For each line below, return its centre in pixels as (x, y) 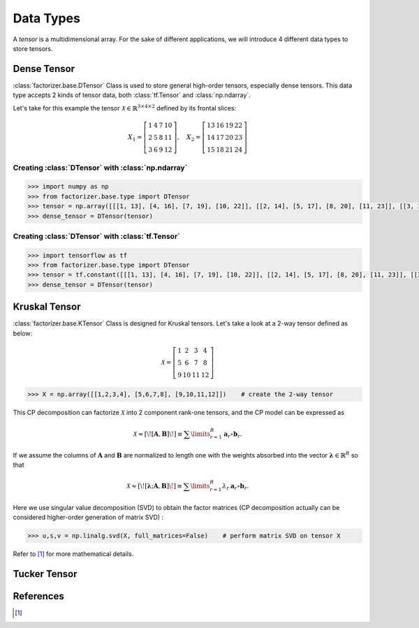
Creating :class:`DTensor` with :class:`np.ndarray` (100, 168)
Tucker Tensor (45, 574)
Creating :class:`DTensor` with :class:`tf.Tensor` (97, 236)
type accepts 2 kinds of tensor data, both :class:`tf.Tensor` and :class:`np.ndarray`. (132, 95)
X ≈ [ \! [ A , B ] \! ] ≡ (158, 434)
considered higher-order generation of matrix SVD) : (88, 518)
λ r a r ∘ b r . (236, 487)
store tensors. (33, 48)
